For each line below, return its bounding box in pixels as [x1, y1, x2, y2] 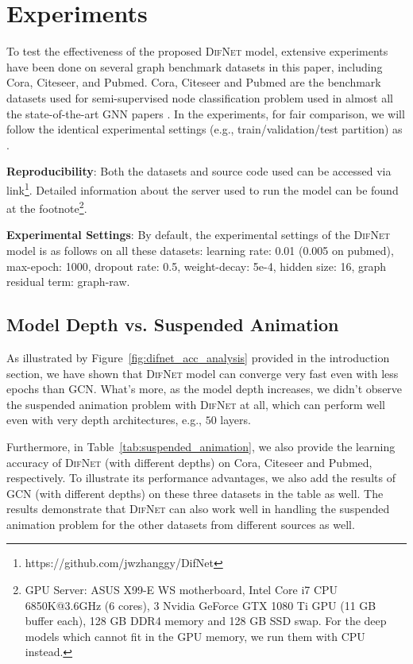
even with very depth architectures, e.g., [6, 411, 202, 428]
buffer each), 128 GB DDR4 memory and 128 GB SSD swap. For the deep [25, 612, 387, 629]
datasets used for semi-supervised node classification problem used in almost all [6, 89, 393, 106]
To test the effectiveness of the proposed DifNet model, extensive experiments [6, 43, 388, 60]
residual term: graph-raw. [6, 273, 130, 290]
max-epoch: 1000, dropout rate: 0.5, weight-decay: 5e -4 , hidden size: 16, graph [6, 257, 387, 274]
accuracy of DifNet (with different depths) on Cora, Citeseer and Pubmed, [6, 454, 372, 470]
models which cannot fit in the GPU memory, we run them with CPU [25, 627, 365, 644]
